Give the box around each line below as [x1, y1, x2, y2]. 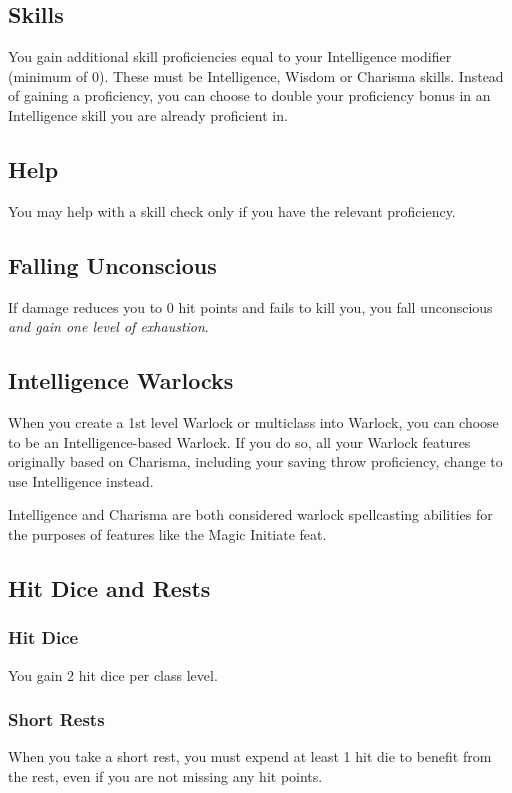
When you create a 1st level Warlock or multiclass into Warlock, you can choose [8, 411, 499, 432]
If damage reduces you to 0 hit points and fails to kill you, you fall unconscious [8, 296, 493, 317]
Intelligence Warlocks [8, 365, 234, 396]
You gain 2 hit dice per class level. [8, 664, 218, 685]
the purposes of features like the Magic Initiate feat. [8, 523, 327, 544]
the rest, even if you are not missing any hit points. [8, 765, 323, 786]
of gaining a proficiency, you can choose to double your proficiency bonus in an [8, 85, 491, 106]
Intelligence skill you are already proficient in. [8, 104, 288, 125]
